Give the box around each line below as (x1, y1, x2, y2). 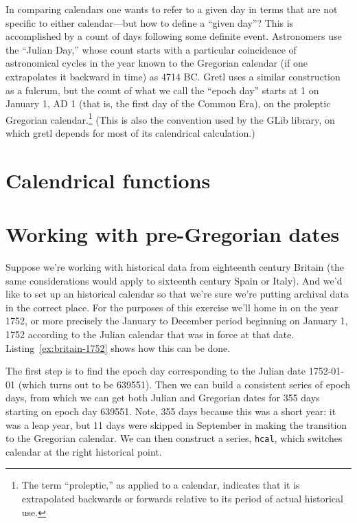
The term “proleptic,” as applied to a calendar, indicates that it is (21, 478, 300, 492)
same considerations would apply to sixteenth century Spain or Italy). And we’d (5, 273, 343, 287)
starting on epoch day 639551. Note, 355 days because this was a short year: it (5, 404, 336, 419)
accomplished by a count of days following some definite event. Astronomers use (5, 29, 342, 43)
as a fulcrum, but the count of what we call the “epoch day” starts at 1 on (5, 82, 319, 97)
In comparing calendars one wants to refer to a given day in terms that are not (5, 2, 338, 16)
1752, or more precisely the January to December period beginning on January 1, (5, 313, 348, 328)
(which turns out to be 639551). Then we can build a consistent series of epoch (18, 377, 351, 391)
